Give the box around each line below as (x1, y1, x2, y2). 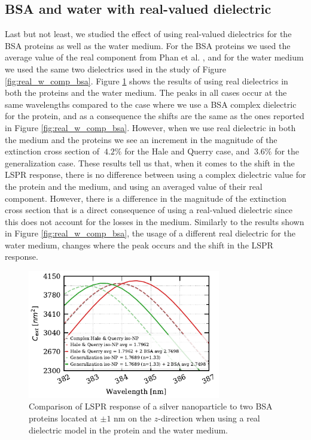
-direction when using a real (158, 412, 260, 424)
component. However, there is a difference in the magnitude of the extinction (5, 192, 286, 204)
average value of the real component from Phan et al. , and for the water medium (5, 51, 304, 63)
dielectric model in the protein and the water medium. (29, 423, 228, 436)
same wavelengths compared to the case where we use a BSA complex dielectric (5, 98, 297, 110)
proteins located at (29, 412, 97, 424)
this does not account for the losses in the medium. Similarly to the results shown (5, 215, 304, 227)
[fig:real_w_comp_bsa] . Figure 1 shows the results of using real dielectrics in (5, 74, 288, 87)
